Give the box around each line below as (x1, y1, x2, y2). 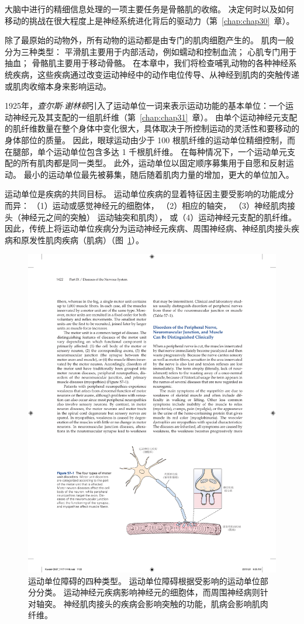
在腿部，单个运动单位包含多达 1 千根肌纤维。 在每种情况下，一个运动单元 (5, 145, 287, 157)
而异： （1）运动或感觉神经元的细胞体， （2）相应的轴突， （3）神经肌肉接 (5, 199, 295, 211)
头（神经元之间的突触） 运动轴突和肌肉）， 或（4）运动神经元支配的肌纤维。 (5, 211, 297, 223)
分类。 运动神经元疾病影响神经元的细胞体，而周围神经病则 (36, 586, 260, 598)
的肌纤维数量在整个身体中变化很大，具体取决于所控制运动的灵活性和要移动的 (5, 122, 299, 135)
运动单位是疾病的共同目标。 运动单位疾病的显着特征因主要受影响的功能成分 (5, 188, 294, 200)
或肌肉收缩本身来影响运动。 (5, 80, 111, 92)
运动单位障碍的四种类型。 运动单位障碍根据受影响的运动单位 (28, 574, 260, 587)
